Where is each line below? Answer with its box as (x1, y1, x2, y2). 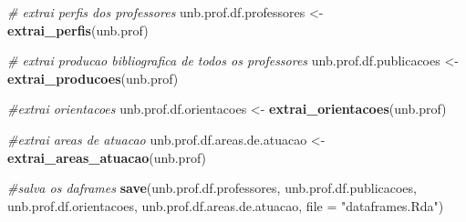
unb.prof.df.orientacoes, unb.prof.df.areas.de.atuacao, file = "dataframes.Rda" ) (7, 196, 444, 215)
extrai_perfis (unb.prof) (7, 20, 149, 39)
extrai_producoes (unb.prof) (7, 68, 179, 87)
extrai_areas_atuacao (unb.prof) (7, 147, 207, 166)
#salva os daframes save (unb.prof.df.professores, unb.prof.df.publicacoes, (7, 178, 417, 197)
